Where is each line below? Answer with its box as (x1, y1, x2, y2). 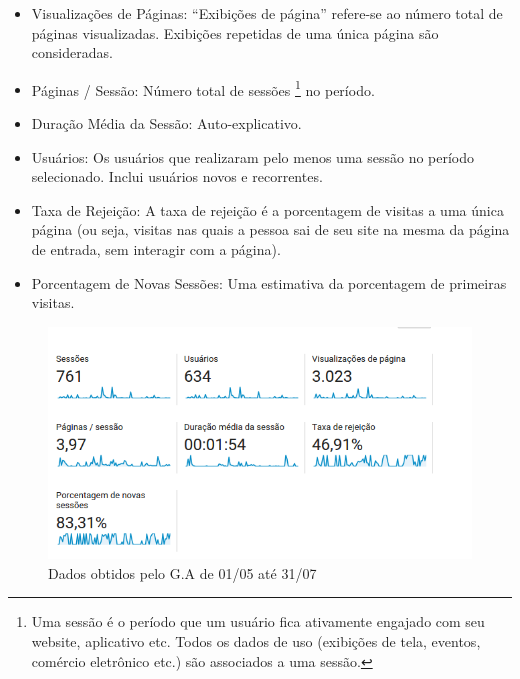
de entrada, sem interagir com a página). (31, 239, 281, 259)
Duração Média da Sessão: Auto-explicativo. (31, 113, 302, 134)
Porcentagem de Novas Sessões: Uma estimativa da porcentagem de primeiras (31, 272, 507, 293)
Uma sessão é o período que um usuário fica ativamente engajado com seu (31, 611, 485, 632)
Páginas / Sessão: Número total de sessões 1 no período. (31, 76, 375, 100)
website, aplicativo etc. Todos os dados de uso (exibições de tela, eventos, (31, 630, 481, 651)
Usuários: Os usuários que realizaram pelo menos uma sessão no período (31, 146, 475, 167)
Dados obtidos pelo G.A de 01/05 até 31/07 (48, 562, 317, 583)
